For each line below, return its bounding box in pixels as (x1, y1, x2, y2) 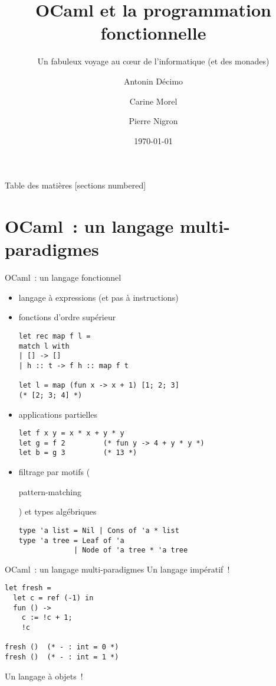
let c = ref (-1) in (13, 594, 94, 603)
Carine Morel (129, 95, 178, 107)
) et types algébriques (18, 505, 97, 518)
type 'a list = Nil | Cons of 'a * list (18, 526, 179, 535)
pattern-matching (18, 485, 82, 498)
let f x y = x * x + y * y (18, 429, 124, 438)
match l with (18, 342, 70, 350)
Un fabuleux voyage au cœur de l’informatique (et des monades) (37, 55, 270, 67)
